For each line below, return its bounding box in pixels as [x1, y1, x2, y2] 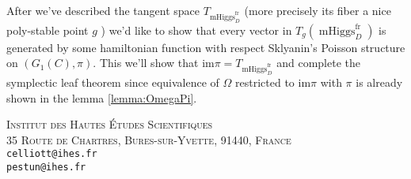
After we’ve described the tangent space [6, 2, 200, 18]
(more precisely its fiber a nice [244, 2, 391, 18]
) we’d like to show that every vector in [101, 21, 292, 38]
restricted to [235, 74, 295, 90]
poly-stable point [6, 21, 89, 38]
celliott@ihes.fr [6, 148, 97, 160]
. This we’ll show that [93, 54, 199, 71]
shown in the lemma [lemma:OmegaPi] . [6, 89, 197, 106]
